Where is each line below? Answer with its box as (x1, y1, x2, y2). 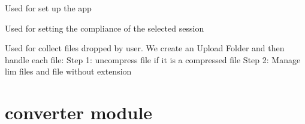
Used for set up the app (5, 2, 92, 14)
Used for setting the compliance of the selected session (5, 21, 204, 34)
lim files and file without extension (5, 65, 132, 77)
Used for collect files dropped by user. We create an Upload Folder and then (5, 42, 285, 54)
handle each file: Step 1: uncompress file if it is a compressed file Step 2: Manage (5, 53, 301, 66)
